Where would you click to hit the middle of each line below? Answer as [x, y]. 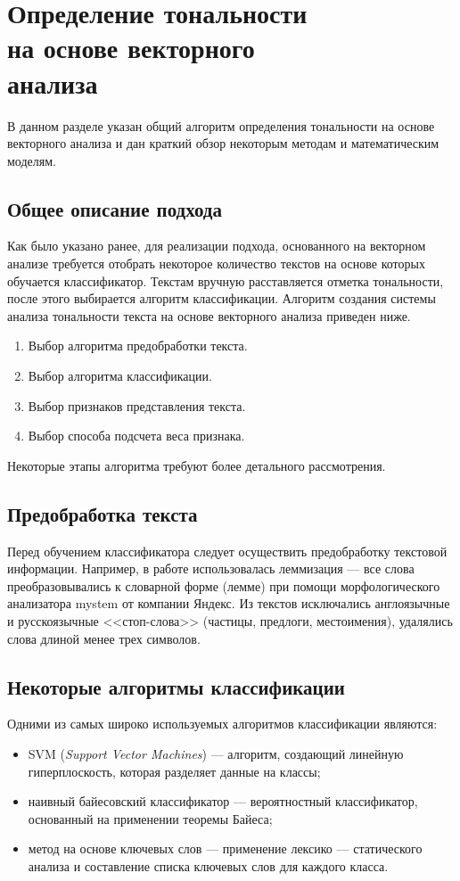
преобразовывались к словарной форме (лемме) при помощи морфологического [224, 585]
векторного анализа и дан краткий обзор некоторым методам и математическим [223, 143]
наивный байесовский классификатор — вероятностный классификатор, [223, 801]
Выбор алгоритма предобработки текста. [138, 346]
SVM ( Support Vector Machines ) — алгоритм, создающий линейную [216, 753]
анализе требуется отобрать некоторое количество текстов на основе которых [216, 263]
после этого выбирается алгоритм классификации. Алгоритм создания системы [222, 298]
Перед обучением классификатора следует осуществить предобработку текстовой [227, 551]
